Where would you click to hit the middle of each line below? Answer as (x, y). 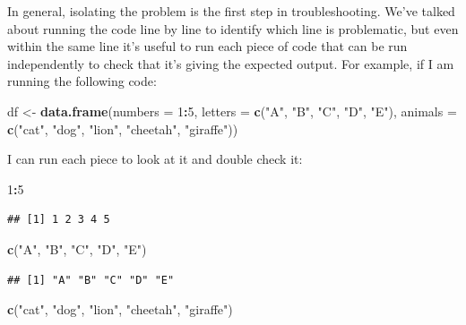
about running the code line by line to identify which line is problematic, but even (233, 28)
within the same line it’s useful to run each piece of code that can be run (207, 46)
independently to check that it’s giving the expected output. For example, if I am (231, 63)
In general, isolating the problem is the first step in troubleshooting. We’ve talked (231, 11)
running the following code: (82, 81)
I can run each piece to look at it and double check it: (155, 159)
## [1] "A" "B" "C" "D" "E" (91, 280)
